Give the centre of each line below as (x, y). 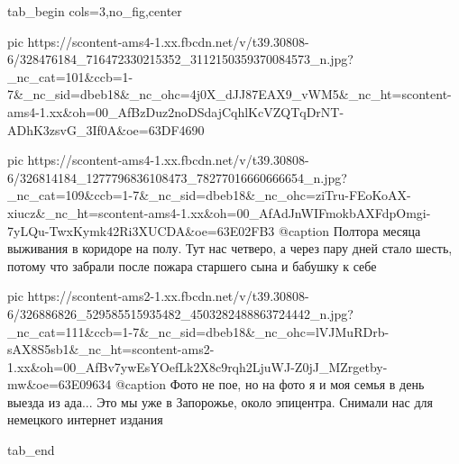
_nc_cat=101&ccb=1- (70, 76)
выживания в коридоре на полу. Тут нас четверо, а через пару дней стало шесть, (230, 248)
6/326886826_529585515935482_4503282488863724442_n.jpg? (180, 313)
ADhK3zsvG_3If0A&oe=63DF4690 (106, 129)
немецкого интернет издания (85, 419)
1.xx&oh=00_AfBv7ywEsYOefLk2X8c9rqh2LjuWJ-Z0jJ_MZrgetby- (197, 366)
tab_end (31, 450)
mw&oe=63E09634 (60, 384)
